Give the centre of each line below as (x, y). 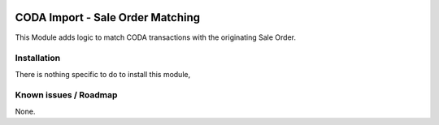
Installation (38, 58)
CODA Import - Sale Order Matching (108, 17)
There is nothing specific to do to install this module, (103, 74)
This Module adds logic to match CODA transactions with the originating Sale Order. (156, 37)
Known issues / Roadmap (66, 95)
